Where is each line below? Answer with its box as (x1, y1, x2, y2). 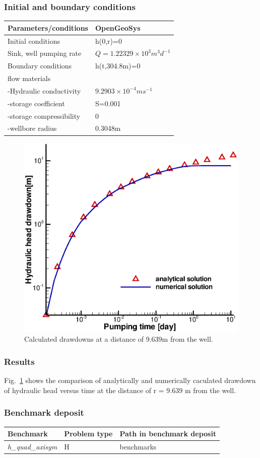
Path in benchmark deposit (119, 428, 217, 439)
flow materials (8, 73, 51, 84)
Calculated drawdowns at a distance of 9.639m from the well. (24, 334, 213, 344)
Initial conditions (8, 35, 60, 46)
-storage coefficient (8, 98, 65, 108)
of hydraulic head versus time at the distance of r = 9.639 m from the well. (4, 385, 236, 395)
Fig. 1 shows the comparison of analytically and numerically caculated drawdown (4, 375, 256, 386)
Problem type (64, 428, 113, 439)
